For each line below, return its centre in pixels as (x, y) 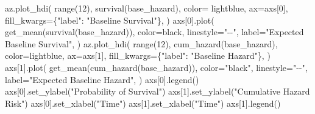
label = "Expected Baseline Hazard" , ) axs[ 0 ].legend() (102, 79)
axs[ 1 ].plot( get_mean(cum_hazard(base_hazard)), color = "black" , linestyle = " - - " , (156, 67)
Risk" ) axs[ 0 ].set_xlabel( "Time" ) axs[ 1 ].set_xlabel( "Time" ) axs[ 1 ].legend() (143, 103)
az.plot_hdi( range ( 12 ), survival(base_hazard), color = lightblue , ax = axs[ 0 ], (147, 8)
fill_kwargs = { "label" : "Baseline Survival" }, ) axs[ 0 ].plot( (110, 20)
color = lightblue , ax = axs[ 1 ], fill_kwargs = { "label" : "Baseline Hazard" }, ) (138, 55)
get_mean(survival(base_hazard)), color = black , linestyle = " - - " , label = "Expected (154, 32)
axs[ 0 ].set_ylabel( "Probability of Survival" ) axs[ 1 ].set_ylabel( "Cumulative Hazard (157, 91)
